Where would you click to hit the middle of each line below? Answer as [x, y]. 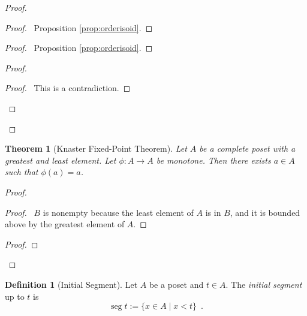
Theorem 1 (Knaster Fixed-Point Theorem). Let [96, 148]
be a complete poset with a [247, 148]
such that [22, 172]
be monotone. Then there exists [213, 160]
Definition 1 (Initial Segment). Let [71, 284]
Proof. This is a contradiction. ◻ [68, 88]
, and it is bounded [265, 212]
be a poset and [176, 284]
